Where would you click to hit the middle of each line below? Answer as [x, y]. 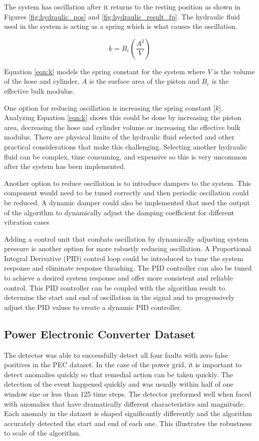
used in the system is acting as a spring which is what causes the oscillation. [121, 26]
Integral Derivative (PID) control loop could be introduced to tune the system [124, 258]
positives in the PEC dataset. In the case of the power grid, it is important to [123, 365]
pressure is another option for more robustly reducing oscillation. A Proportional [128, 248]
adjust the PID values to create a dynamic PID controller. [93, 307]
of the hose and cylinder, [42, 81]
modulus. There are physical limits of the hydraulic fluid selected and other [119, 137]
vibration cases [27, 222]
